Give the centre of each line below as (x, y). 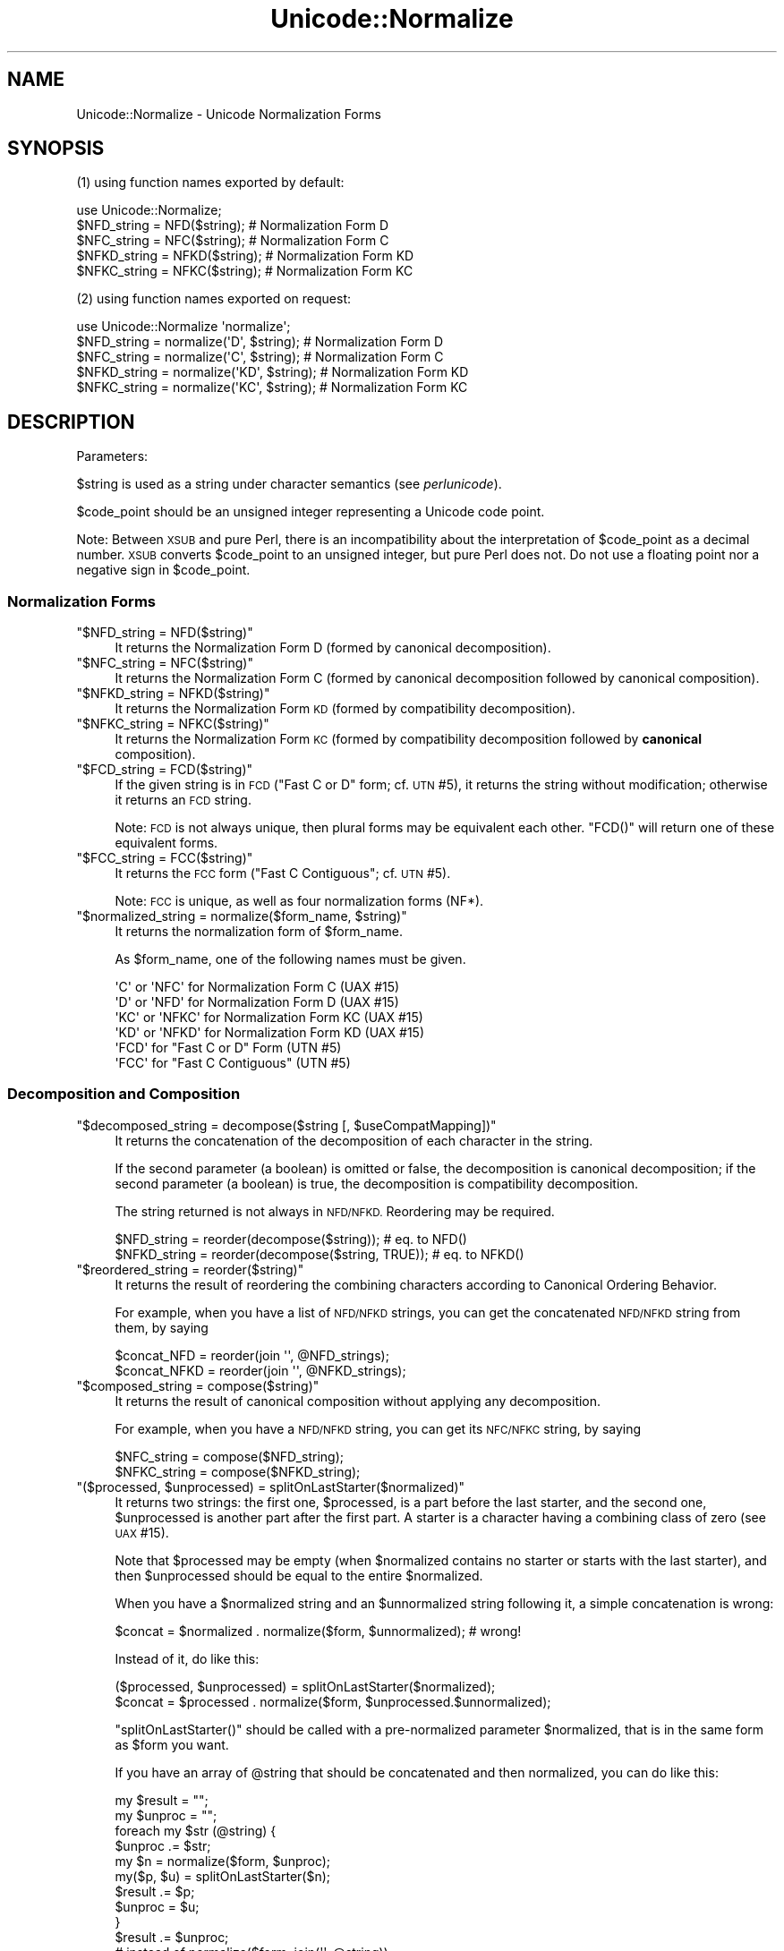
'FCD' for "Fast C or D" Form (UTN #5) (228, 1048)
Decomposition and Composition (124, 1094)
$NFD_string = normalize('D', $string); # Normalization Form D (260, 342)
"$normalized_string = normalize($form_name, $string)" (242, 916)
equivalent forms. (166, 843)
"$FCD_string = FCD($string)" (165, 770)
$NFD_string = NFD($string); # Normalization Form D (232, 226)
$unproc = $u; (157, 1906)
